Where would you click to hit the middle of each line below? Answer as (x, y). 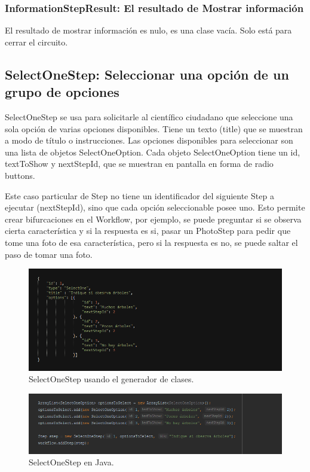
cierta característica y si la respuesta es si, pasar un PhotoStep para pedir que (148, 231)
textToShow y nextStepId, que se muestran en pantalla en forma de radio (139, 164)
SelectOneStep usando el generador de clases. (111, 379)
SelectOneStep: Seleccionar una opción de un (147, 74)
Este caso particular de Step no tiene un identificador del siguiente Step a (139, 195)
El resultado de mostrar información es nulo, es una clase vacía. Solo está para (148, 30)
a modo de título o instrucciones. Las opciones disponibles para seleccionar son (149, 140)
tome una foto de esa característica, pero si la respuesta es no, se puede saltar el (151, 242)
